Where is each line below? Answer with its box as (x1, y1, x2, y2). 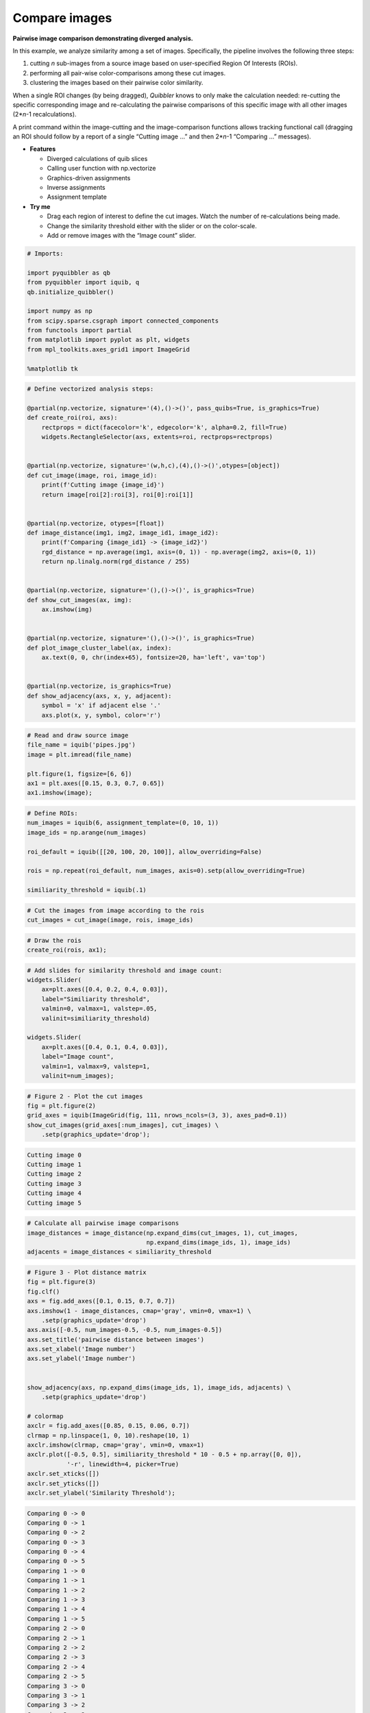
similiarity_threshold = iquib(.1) (27, 886, 147, 894)
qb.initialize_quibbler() (27, 288, 114, 296)
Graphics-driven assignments (47, 173, 131, 182)
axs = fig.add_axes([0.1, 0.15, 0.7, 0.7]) (27, 1297, 176, 1305)
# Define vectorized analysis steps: (27, 385, 154, 393)
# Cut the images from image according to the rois (27, 907, 205, 914)
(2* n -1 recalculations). (12, 110, 77, 119)
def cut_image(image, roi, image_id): (27, 471, 158, 479)
